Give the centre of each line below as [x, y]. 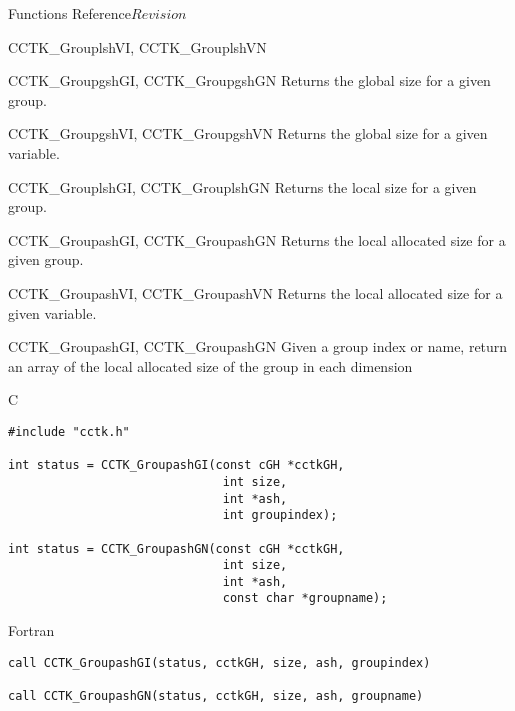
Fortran [31, 630]
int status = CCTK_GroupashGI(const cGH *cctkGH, [176, 465]
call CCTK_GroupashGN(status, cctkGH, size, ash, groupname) [216, 696]
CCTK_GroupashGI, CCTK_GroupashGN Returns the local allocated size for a [257, 239]
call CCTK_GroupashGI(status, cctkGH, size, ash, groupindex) [219, 662]
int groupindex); [280, 515]
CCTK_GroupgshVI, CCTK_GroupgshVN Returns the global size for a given [248, 133]
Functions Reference [70, 13]
